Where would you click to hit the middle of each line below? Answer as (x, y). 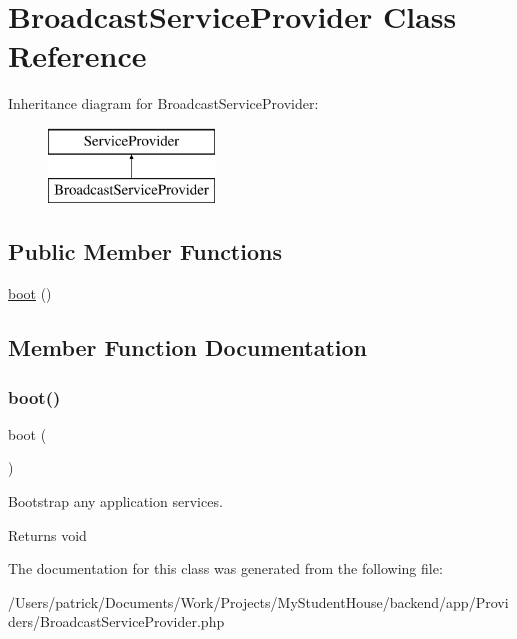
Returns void (47, 534)
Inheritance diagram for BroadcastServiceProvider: (163, 103)
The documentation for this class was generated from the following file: (225, 568)
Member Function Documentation (188, 347)
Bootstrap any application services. (115, 501)
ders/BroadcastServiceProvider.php (116, 621)
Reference (77, 55)
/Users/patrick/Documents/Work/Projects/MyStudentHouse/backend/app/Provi (258, 601)
